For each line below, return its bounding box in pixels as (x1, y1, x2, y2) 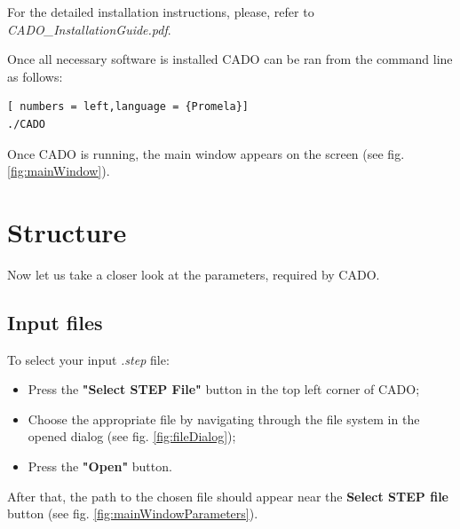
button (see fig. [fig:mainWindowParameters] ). (7, 504, 258, 523)
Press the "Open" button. (28, 457, 172, 476)
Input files (7, 308, 103, 336)
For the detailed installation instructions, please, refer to (7, 3, 314, 20)
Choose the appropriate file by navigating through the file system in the (28, 409, 420, 428)
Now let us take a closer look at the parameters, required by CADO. (7, 264, 380, 283)
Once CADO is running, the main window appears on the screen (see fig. (7, 144, 405, 162)
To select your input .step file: (7, 350, 170, 368)
